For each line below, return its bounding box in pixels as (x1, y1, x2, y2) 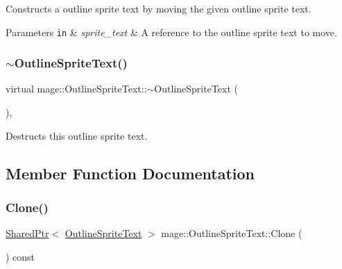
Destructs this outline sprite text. (6, 128, 148, 142)
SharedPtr (6, 226, 49, 241)
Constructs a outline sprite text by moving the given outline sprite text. (6, 1, 311, 15)
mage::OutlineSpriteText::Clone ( (161, 226, 302, 241)
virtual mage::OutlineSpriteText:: (6, 81, 147, 96)
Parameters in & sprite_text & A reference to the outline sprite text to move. (6, 24, 337, 39)
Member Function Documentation (6, 162, 255, 184)
